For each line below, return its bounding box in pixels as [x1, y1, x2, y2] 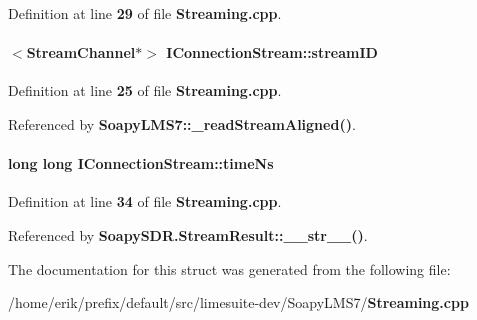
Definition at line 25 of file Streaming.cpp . [8, 80, 282, 101]
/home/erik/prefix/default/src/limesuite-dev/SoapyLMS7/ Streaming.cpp [8, 292, 469, 313]
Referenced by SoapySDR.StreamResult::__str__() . [8, 224, 368, 245]
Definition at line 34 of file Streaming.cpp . [8, 191, 282, 212]
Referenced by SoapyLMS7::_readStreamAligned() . [8, 113, 356, 134]
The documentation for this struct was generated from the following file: [8, 258, 451, 279]
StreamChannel [26, 42, 136, 63]
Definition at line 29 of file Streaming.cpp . [8, 3, 282, 23]
